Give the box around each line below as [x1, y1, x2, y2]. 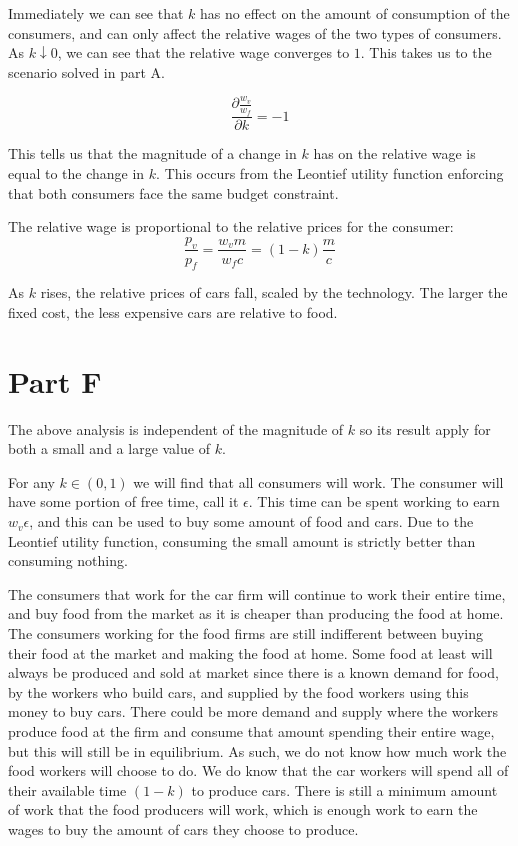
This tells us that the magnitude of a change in [8, 143, 297, 164]
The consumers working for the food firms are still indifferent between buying [8, 623, 483, 644]
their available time [8, 779, 127, 800]
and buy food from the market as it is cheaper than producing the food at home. [8, 603, 504, 624]
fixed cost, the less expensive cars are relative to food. [8, 301, 338, 322]
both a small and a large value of [8, 438, 210, 459]
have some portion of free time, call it [8, 491, 239, 512]
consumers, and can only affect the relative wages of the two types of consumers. [8, 22, 502, 43]
